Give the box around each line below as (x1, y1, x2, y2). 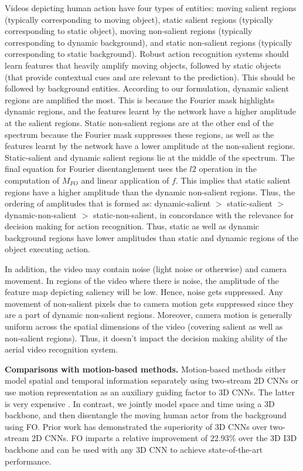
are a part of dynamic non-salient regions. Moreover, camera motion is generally (5, 309, 292, 321)
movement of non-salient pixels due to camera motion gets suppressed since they (5, 297, 294, 309)
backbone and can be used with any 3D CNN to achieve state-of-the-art (5, 443, 263, 455)
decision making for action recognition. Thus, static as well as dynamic (5, 220, 260, 232)
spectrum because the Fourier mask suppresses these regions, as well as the (5, 128, 274, 140)
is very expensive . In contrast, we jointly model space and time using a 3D (5, 397, 275, 409)
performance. (5, 455, 52, 467)
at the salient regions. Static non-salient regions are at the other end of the (5, 116, 274, 128)
